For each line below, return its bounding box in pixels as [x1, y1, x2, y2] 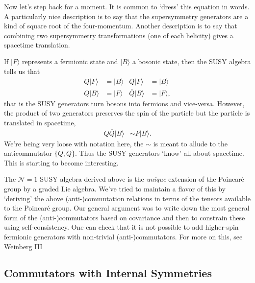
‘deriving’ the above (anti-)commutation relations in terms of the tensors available [4, 193, 251, 203]
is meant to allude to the [153, 138, 228, 148]
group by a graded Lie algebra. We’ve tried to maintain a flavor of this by [4, 184, 226, 194]
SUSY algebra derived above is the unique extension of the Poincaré [40, 174, 244, 184]
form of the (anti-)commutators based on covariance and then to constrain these [4, 212, 245, 222]
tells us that [4, 66, 40, 76]
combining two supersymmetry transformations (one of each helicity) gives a [4, 30, 233, 40]
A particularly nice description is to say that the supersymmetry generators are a [4, 11, 249, 21]
